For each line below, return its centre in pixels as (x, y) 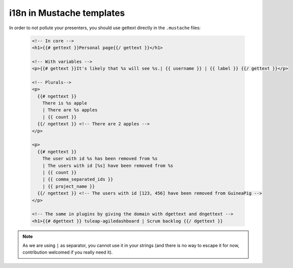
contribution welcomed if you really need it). (68, 252)
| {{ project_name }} (69, 186)
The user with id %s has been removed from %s (100, 159)
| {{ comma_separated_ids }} (78, 179)
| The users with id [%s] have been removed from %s (108, 165)
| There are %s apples (70, 110)
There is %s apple (65, 103)
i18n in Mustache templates (67, 13)
